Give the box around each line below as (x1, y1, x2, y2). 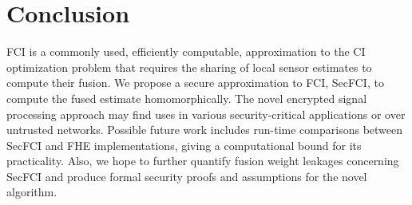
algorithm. (6, 183, 57, 200)
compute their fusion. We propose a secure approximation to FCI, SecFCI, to (6, 74, 384, 91)
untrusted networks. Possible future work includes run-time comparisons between (6, 121, 403, 138)
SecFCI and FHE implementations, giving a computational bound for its (6, 136, 362, 153)
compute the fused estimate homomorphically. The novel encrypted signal (6, 89, 367, 106)
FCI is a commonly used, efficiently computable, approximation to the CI (6, 43, 366, 60)
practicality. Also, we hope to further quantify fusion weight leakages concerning (6, 152, 399, 169)
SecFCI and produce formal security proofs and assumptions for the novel (6, 168, 367, 184)
